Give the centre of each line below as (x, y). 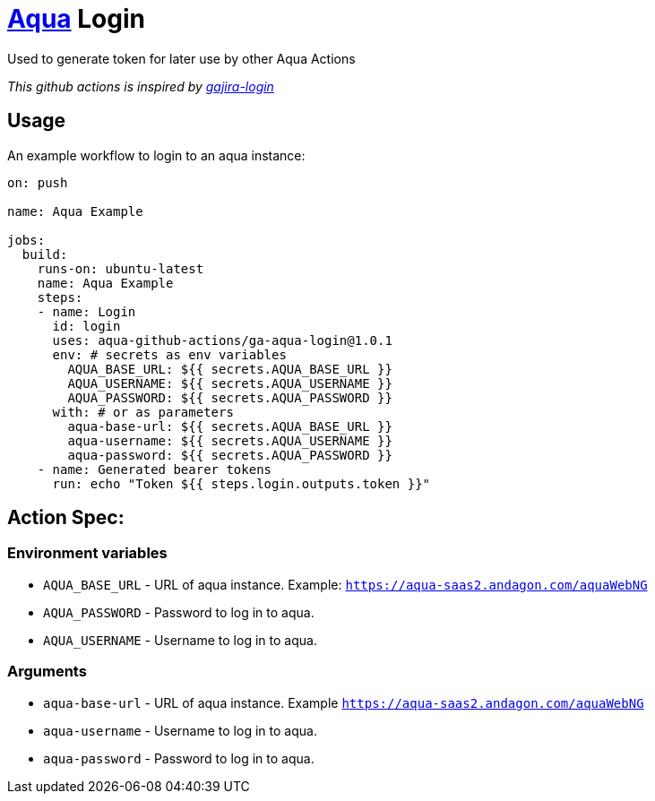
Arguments (47, 672)
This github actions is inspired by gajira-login (141, 86)
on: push (38, 182)
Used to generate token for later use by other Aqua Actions (181, 58)
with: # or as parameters (143, 412)
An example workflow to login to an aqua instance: (156, 155)
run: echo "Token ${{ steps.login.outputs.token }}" (241, 483)
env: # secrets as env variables (169, 354)
